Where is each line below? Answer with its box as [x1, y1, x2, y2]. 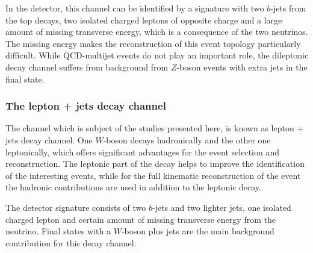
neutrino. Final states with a [5, 225, 111, 237]
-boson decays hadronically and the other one [103, 133, 271, 146]
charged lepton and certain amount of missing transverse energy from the [5, 213, 276, 225]
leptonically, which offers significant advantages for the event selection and [5, 145, 279, 158]
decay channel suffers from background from [5, 60, 169, 73]
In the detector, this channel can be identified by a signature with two [5, 2, 264, 14]
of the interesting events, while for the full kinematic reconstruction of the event [5, 169, 301, 181]
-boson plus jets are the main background [121, 225, 274, 237]
